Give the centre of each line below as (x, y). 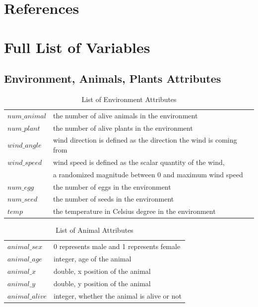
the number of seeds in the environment (113, 199)
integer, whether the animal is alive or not (118, 295)
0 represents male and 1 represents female (117, 246)
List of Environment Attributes (129, 99)
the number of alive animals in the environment (125, 115)
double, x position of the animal (102, 271)
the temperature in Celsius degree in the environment (134, 211)
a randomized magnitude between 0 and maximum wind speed (148, 174)
